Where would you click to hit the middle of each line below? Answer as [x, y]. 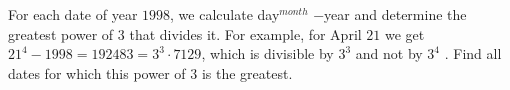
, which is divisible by [267, 53]
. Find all [473, 53]
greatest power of [61, 33]
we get [405, 33]
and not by [389, 53]
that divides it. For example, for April [245, 33]
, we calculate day [225, 14]
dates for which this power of [97, 72]
